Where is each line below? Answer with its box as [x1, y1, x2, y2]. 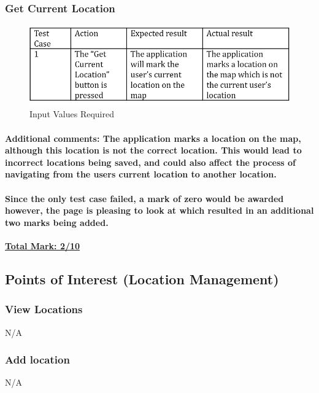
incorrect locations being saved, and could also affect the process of [5, 155, 296, 168]
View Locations [5, 302, 83, 317]
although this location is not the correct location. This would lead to [5, 144, 302, 157]
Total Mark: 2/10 [5, 239, 80, 252]
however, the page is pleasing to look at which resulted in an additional [5, 204, 314, 217]
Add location [5, 352, 70, 367]
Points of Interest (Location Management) [5, 269, 279, 288]
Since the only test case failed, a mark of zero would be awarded [5, 192, 284, 204]
